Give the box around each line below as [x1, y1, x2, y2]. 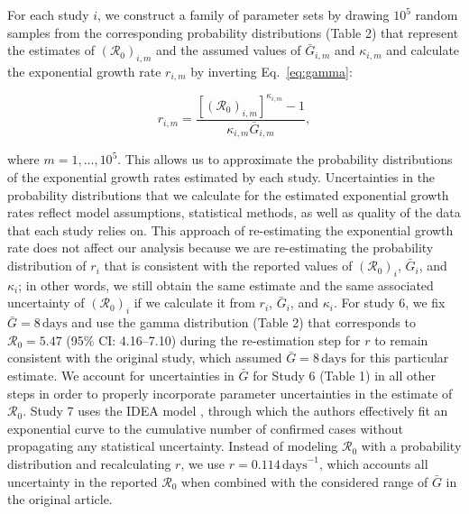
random [415, 5, 458, 23]
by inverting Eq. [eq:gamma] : [190, 61, 353, 80]
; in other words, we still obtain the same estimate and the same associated [18, 275, 434, 294]
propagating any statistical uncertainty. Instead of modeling [7, 436, 338, 455]
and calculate [386, 41, 460, 60]
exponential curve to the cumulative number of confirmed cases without [7, 418, 403, 437]
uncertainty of [7, 293, 85, 312]
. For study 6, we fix [333, 293, 446, 312]
